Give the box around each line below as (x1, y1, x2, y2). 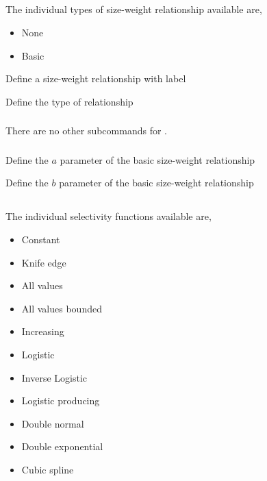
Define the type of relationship (5, 94, 133, 108)
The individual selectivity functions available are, (5, 209, 212, 223)
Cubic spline (21, 462, 74, 476)
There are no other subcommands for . (5, 123, 167, 138)
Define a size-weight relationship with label (5, 71, 186, 86)
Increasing (21, 324, 64, 338)
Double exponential (21, 439, 103, 454)
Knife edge (21, 255, 66, 269)
